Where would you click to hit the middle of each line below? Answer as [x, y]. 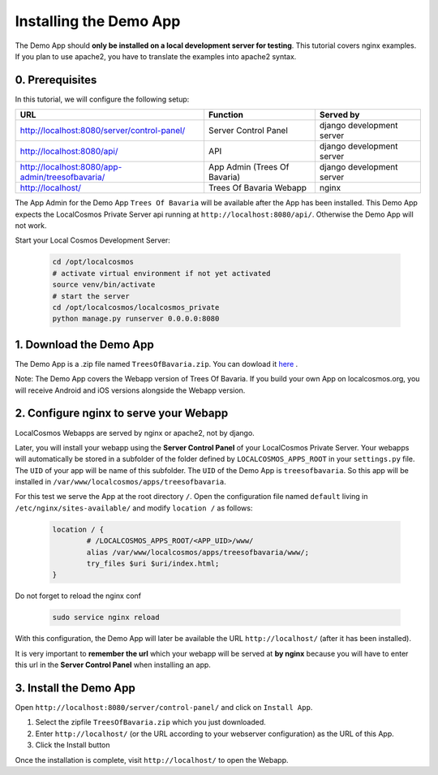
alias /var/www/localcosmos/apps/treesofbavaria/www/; [198, 552]
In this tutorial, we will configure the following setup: [102, 99]
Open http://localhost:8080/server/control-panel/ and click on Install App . [164, 708]
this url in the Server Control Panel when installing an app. [113, 665]
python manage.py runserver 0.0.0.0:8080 [136, 319]
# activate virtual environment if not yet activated [161, 273]
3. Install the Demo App [75, 688]
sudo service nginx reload [106, 618]
